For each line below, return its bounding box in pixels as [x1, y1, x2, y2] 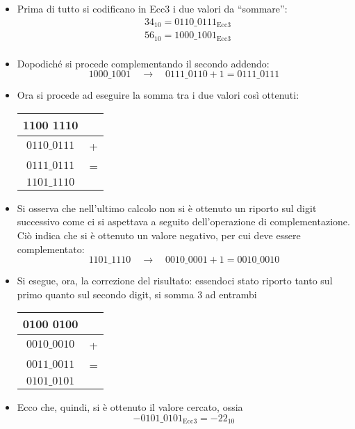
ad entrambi [205, 286, 257, 301]
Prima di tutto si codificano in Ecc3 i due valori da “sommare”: [17, 1, 288, 15]
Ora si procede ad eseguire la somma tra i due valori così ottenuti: [17, 88, 299, 102]
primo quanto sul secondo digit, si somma [17, 286, 195, 301]
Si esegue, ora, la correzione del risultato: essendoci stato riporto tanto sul [17, 273, 333, 288]
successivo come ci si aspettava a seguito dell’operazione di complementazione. [17, 214, 350, 229]
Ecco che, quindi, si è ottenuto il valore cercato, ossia [17, 400, 243, 414]
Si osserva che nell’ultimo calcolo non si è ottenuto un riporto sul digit [17, 200, 317, 215]
